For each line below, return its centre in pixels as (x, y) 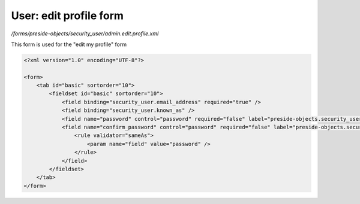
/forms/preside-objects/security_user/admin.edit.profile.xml (85, 34)
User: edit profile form (67, 16)
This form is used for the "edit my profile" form (69, 44)
